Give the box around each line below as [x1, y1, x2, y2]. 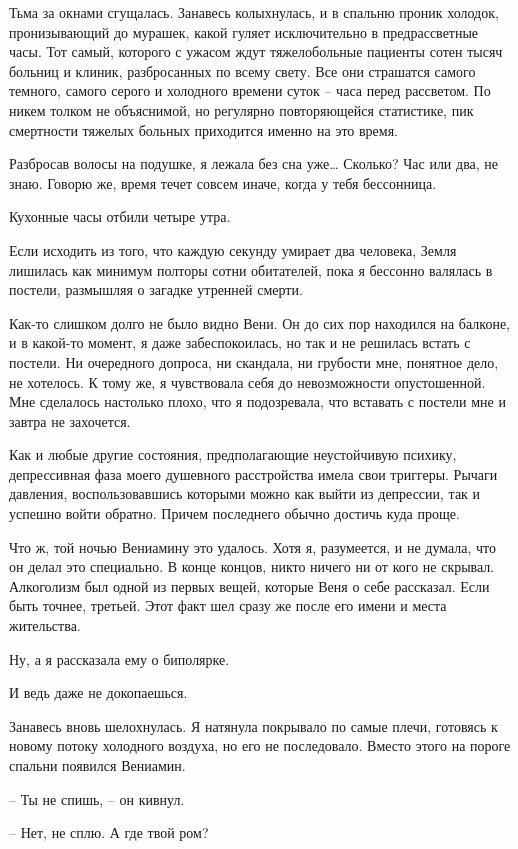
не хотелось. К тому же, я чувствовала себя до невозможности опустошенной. [9, 371, 486, 392]
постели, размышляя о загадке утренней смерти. [9, 279, 303, 300]
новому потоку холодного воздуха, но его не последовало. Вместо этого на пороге [9, 735, 511, 756]
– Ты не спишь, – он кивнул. [9, 788, 185, 809]
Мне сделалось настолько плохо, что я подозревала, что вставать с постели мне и [9, 391, 506, 412]
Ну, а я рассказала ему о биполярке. [9, 648, 230, 669]
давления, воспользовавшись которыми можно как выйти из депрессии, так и [9, 483, 481, 504]
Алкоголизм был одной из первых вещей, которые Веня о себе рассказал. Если [9, 575, 490, 596]
